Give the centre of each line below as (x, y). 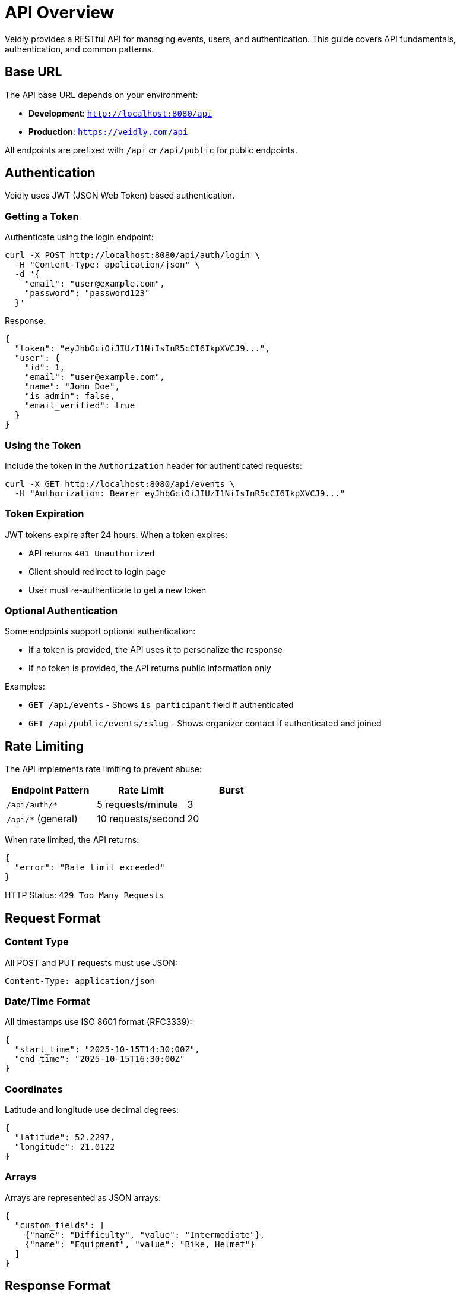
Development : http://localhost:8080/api (120, 113)
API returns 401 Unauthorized (92, 553)
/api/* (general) (42, 819)
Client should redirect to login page (97, 571)
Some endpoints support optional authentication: (100, 631)
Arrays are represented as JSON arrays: (83, 1197)
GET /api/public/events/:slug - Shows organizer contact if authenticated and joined (205, 724)
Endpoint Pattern (50, 790)
